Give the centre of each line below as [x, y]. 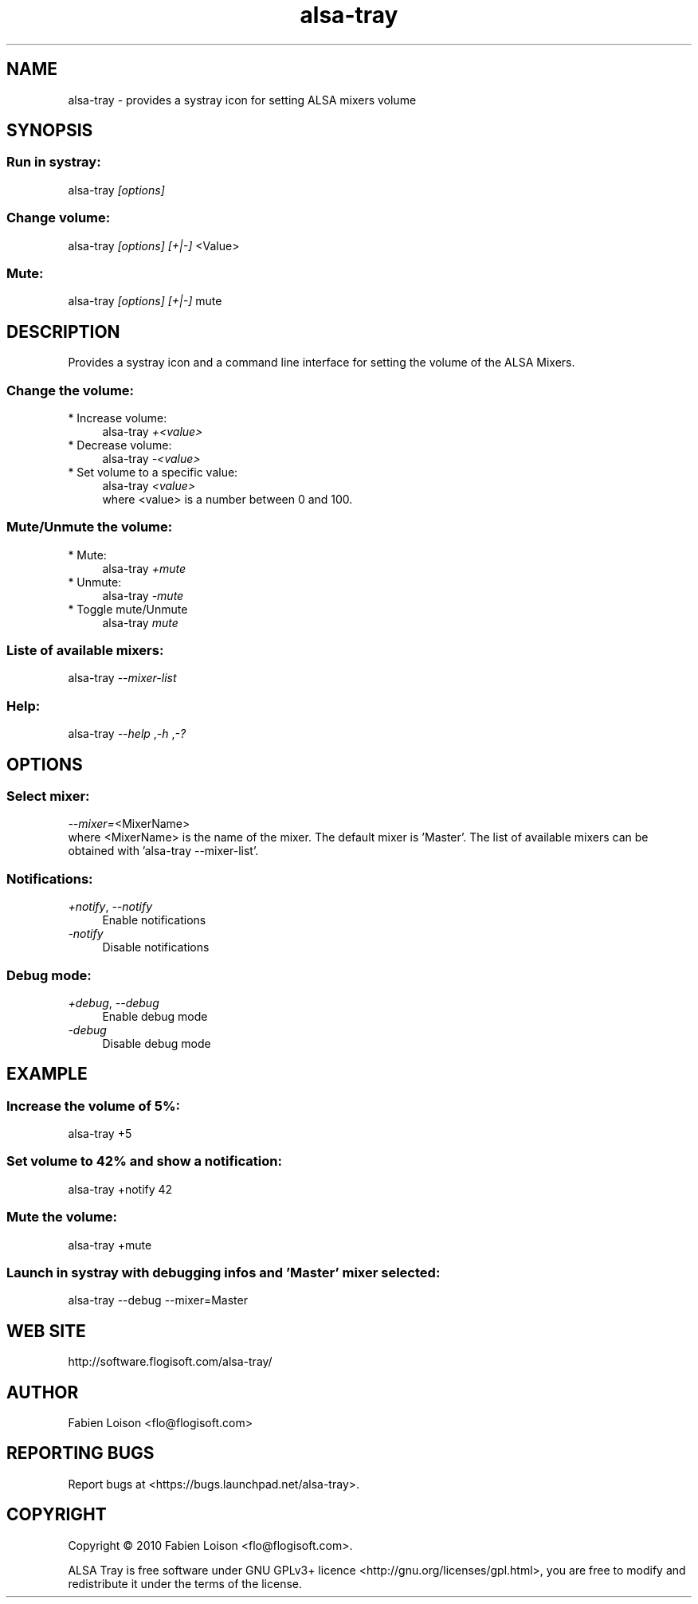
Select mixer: [48, 796]
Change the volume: [71, 390]
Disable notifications [156, 947]
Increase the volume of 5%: [94, 1106]
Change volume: [59, 218]
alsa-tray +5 [100, 1134]
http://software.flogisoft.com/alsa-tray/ [170, 1362]
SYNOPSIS [50, 131]
